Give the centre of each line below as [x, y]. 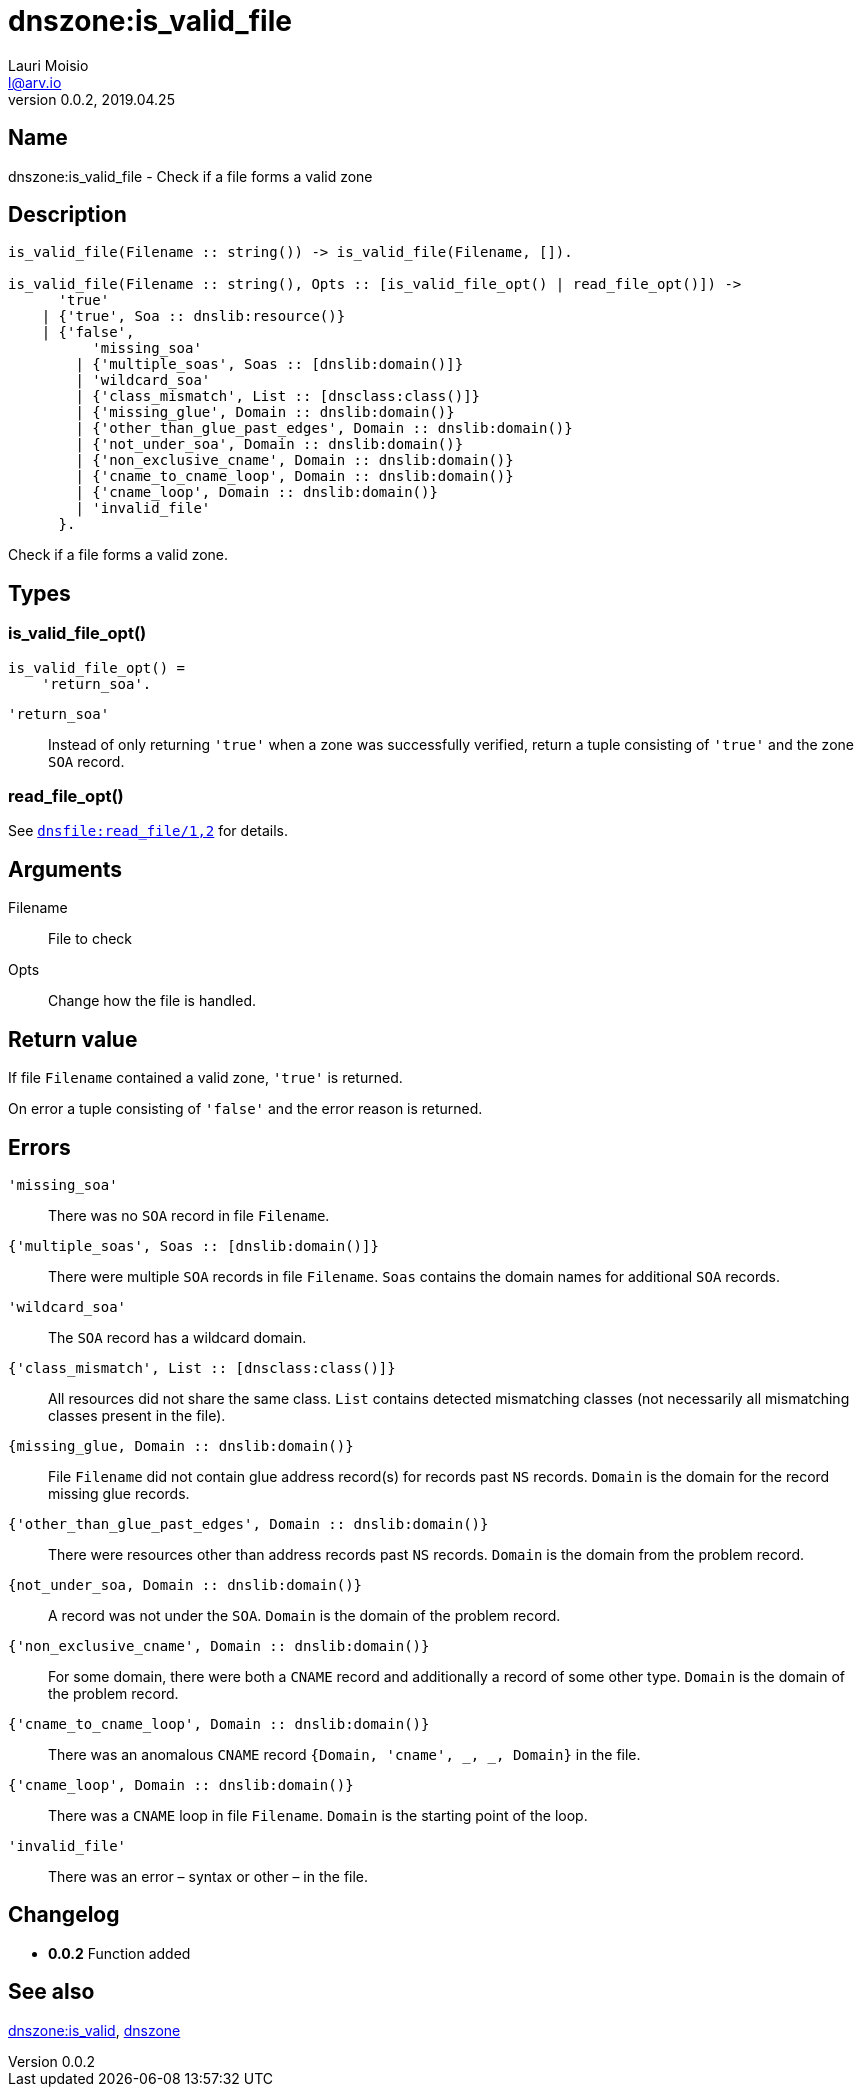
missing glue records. [119, 1493]
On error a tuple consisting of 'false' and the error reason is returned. [245, 1109]
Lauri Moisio [48, 65]
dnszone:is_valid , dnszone [94, 2030]
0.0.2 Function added [119, 1953]
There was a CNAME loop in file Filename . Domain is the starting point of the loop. [318, 1815]
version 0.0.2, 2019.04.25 [91, 99]
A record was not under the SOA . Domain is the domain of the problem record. [304, 1615]
